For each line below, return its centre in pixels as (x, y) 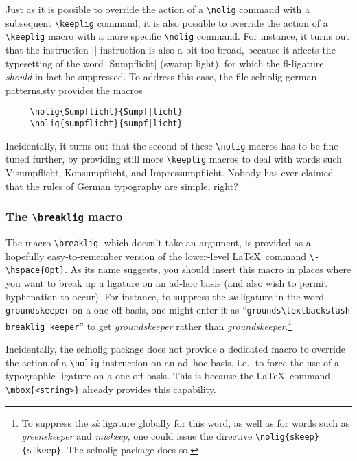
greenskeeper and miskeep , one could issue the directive (137, 436)
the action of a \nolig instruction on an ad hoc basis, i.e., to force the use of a (172, 362)
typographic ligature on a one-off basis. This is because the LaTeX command (168, 376)
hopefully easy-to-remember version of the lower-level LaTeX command (156, 256)
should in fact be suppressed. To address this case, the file (127, 76)
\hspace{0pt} (35, 271)
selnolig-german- (286, 76)
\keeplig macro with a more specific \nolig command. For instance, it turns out (177, 36)
